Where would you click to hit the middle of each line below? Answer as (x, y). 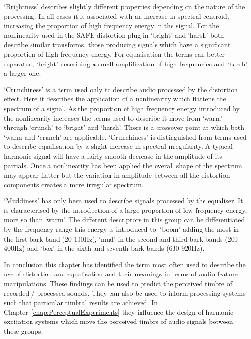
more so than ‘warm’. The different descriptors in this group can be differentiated (125, 219)
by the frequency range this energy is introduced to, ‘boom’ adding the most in (121, 229)
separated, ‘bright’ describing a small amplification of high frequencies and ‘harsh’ (126, 63)
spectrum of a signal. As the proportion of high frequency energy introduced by (122, 108)
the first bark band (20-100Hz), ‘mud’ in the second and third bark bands (113, 238)
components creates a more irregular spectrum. (74, 184)
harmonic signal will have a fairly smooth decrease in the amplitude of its (113, 155)
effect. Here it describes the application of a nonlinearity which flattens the (115, 99)
